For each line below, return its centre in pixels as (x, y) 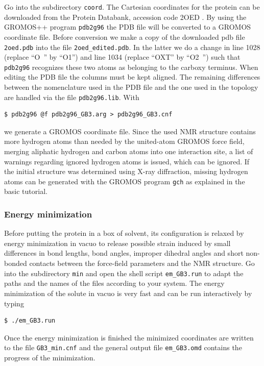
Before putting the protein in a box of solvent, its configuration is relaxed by (124, 233)
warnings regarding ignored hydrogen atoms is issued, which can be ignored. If (127, 161)
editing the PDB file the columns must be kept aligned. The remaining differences (132, 77)
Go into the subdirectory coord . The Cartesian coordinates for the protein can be (132, 7)
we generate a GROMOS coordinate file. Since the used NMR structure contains (130, 131)
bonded (16, 263)
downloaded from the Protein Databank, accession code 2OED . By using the (125, 17)
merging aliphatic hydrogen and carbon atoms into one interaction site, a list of (129, 151)
